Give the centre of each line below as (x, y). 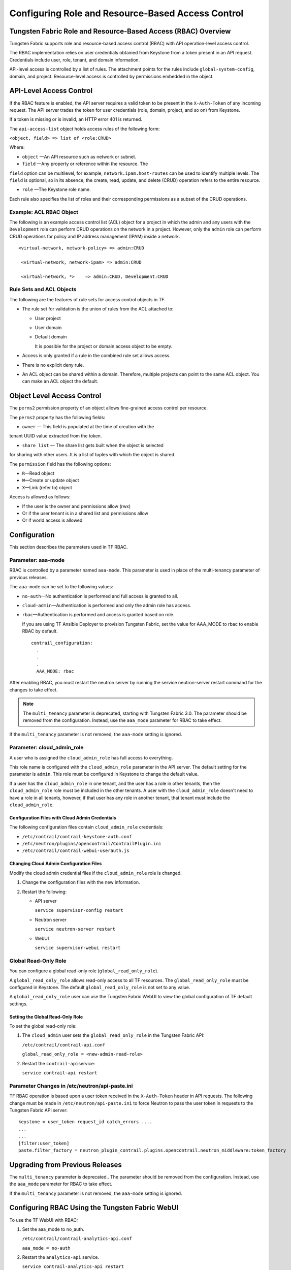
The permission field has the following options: (60, 464)
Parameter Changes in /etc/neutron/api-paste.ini (71, 1086)
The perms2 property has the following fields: (57, 417)
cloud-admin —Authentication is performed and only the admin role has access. (107, 605)
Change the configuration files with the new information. (81, 882)
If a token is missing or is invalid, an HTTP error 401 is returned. (76, 119)
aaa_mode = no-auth (46, 1248)
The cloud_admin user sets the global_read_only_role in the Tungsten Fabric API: (113, 1035)
